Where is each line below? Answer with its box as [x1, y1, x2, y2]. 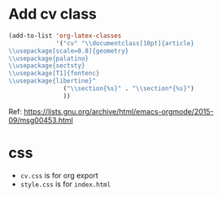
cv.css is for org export [20, 170, 99, 180]
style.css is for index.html [20, 179, 111, 189]
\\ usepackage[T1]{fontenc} [8, 70, 100, 78]
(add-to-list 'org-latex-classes [8, 32, 122, 40]
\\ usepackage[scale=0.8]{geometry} [8, 46, 129, 55]
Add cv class [8, 5, 98, 24]
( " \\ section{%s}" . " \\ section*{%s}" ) [63, 84, 195, 93]
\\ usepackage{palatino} [8, 54, 89, 62]
